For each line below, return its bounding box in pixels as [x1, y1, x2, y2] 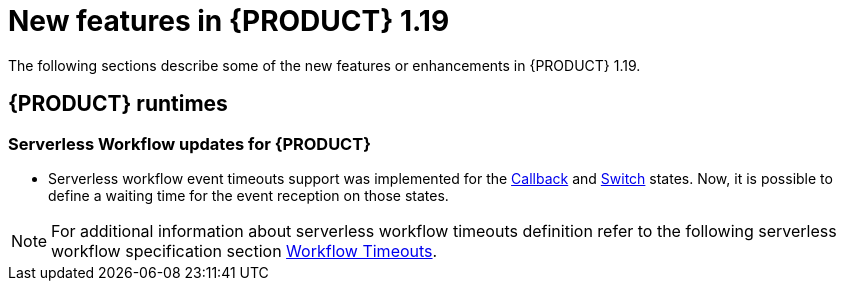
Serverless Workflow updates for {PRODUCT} [8, 133, 371, 154]
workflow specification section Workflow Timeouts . [51, 240, 438, 261]
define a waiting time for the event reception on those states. [48, 186, 449, 204]
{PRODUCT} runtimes [8, 91, 228, 117]
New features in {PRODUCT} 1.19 [8, 4, 450, 38]
